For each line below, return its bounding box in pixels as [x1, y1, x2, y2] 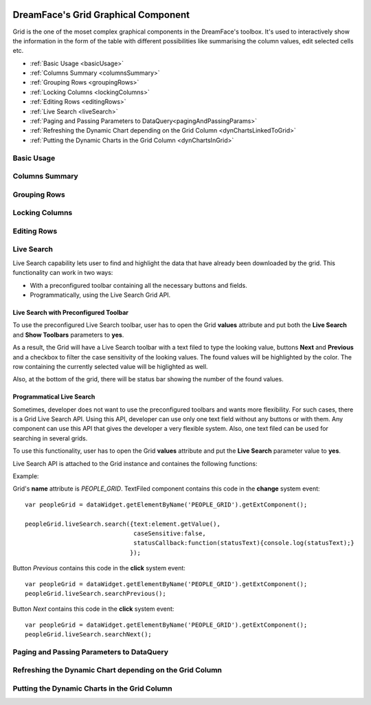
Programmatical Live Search [12, 392, 95, 401]
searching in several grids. [12, 434, 88, 443]
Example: [12, 472, 39, 480]
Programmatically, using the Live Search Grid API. [30, 291, 171, 299]
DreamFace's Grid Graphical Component [12, 9, 190, 21]
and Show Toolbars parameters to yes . [12, 331, 124, 339]
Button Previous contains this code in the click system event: [12, 564, 185, 572]
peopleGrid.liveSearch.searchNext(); [25, 631, 153, 638]
